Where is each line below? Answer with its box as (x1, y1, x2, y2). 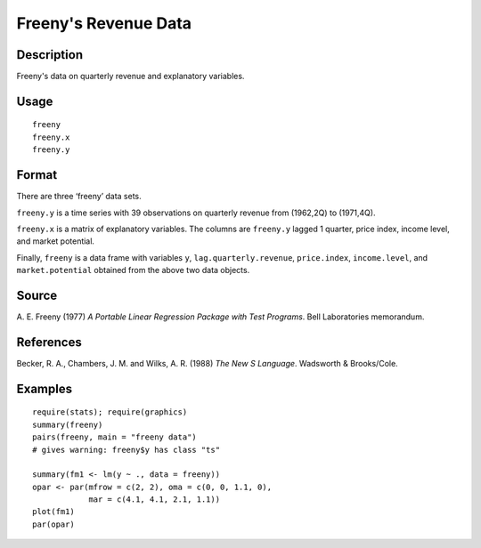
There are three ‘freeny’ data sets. (16, 191, 142, 202)
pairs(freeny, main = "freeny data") (32, 432, 198, 442)
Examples (16, 381, 73, 396)
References (16, 334, 82, 350)
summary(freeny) (32, 419, 103, 430)
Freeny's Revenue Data (16, 13, 192, 33)
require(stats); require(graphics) (32, 407, 188, 417)
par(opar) (32, 519, 75, 529)
